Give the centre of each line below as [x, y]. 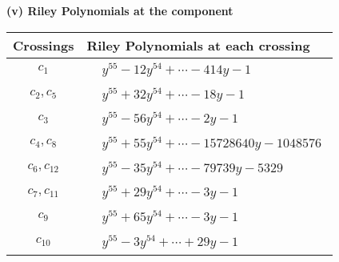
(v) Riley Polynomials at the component [120, 10]
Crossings [44, 45]
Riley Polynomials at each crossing [198, 45]
